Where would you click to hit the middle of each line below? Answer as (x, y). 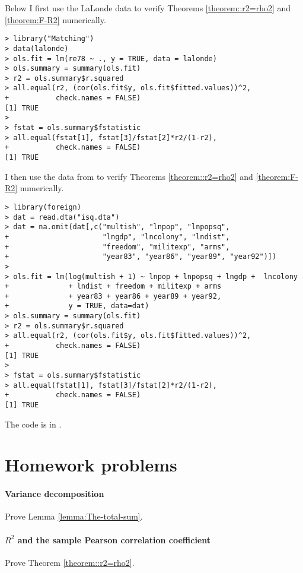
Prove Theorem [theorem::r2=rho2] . (70, 562)
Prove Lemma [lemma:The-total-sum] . (74, 516)
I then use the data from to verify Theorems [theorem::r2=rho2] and (129, 176)
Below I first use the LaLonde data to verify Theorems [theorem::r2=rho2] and (148, 8)
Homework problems (91, 465)
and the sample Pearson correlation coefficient (114, 539)
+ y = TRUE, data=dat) (77, 306)
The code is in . (33, 424)
